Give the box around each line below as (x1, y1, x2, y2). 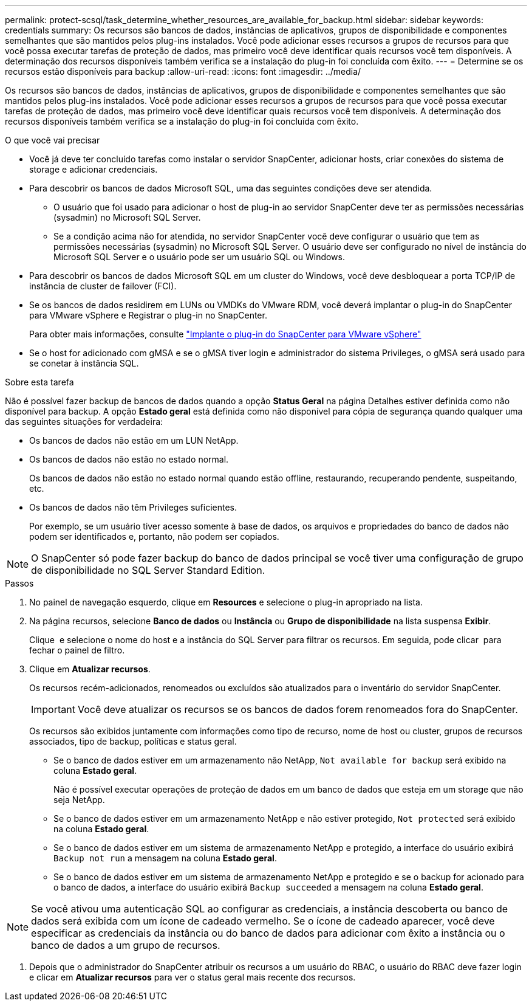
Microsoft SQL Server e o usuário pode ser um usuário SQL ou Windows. (53, 252, 345, 262)
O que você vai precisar (5, 135, 100, 145)
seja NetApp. (53, 794, 105, 805)
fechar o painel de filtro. (29, 645, 125, 655)
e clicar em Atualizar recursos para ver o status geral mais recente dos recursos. (29, 972, 356, 982)
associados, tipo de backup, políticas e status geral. (29, 736, 237, 746)
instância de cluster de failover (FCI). (29, 281, 177, 291)
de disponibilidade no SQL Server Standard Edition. (31, 564, 265, 576)
